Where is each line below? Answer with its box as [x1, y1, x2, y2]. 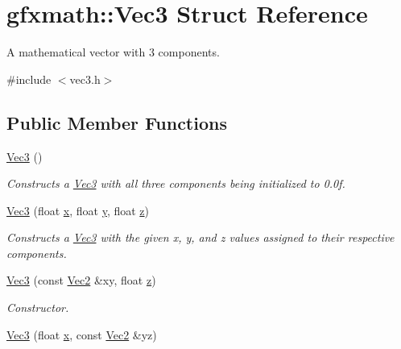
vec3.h [69, 70, 101, 87]
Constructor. [6, 299, 69, 316]
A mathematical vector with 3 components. [6, 44, 220, 60]
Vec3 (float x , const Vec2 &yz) [6, 326, 157, 343]
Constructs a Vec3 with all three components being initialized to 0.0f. [6, 175, 345, 192]
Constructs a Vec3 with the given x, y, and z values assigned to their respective [6, 229, 395, 246]
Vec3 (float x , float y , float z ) [6, 202, 149, 218]
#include [6, 70, 52, 87]
